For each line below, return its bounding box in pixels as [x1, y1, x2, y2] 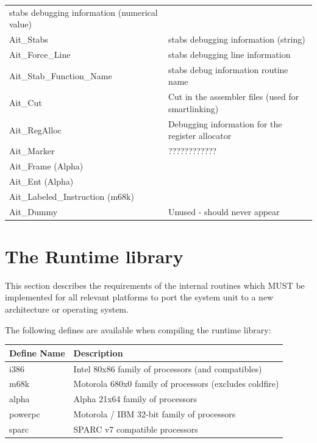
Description [73, 346, 123, 359]
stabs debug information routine [168, 63, 288, 76]
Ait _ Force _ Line [9, 48, 71, 61]
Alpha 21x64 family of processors [73, 392, 198, 405]
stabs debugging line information [168, 48, 291, 61]
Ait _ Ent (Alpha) [9, 174, 74, 187]
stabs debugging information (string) [168, 33, 305, 46]
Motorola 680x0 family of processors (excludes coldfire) [73, 377, 279, 390]
